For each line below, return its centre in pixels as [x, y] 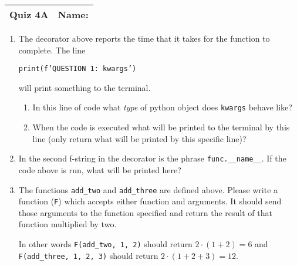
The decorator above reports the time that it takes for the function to [144, 38]
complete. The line [52, 50]
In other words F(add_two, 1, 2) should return [105, 244]
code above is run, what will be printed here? [100, 169]
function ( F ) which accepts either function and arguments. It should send [150, 201]
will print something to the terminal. [85, 87]
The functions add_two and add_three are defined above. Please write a [148, 189]
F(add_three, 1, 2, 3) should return [88, 255]
